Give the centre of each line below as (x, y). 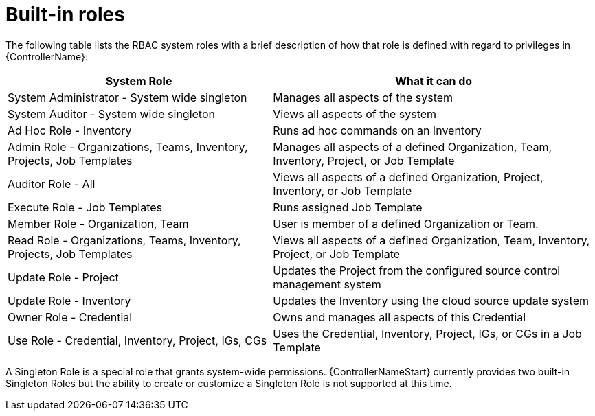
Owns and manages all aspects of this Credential (400, 317)
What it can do (434, 81)
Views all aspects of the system (355, 114)
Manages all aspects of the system (363, 97)
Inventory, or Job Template (343, 190)
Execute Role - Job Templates (85, 207)
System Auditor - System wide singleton (111, 114)
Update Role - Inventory (69, 300)
